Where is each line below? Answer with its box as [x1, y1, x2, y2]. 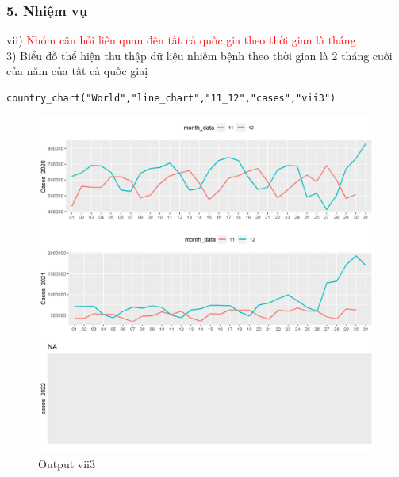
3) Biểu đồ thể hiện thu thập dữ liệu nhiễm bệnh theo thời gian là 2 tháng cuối [6, 47, 393, 63]
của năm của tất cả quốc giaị [6, 63, 148, 79]
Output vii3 [38, 456, 95, 472]
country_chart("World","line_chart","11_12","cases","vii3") [6, 93, 336, 104]
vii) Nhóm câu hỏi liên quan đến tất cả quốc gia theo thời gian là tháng [6, 32, 356, 48]
